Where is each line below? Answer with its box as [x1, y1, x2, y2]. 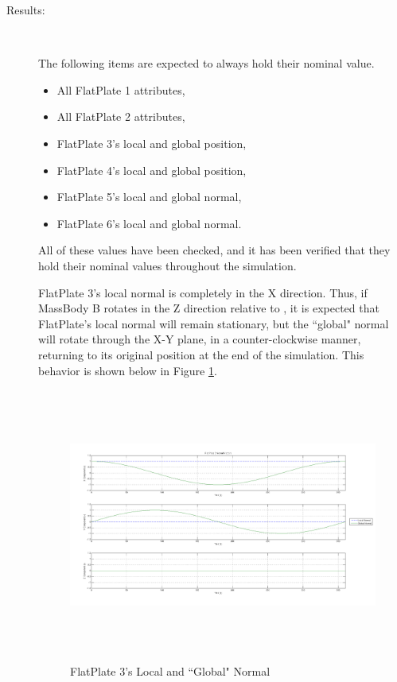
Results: [6, 2, 45, 17]
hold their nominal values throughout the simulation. [38, 257, 297, 273]
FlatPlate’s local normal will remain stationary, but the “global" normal [38, 315, 389, 331]
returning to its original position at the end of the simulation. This [38, 346, 364, 362]
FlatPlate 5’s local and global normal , [56, 188, 242, 205]
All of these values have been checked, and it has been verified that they [38, 242, 391, 258]
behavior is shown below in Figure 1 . [38, 362, 217, 378]
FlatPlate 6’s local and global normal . [56, 215, 242, 231]
